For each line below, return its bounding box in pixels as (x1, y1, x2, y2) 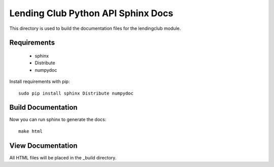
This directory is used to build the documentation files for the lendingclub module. (9, 25, 181, 31)
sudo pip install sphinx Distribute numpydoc (18, 90, 134, 96)
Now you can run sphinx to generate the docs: (9, 116, 107, 122)
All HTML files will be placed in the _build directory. (9, 154, 117, 160)
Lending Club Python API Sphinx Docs (9, 8, 174, 19)
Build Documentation (9, 103, 78, 112)
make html (18, 128, 43, 134)
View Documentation (9, 141, 78, 150)
